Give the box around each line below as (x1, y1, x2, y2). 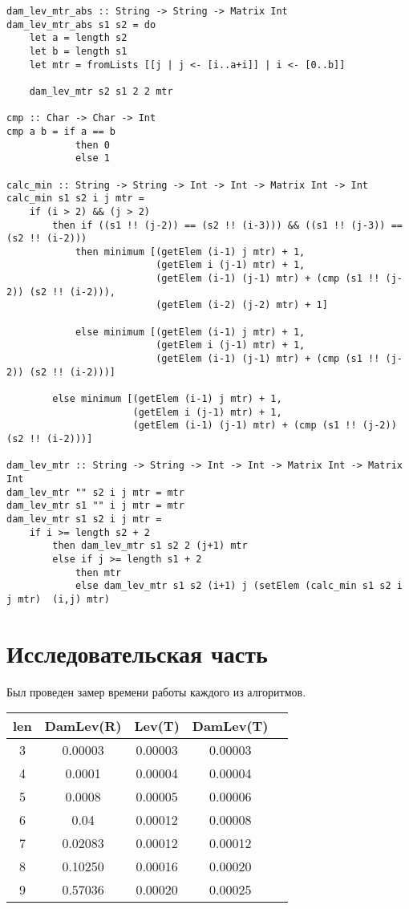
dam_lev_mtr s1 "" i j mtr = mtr (6, 500, 184, 512)
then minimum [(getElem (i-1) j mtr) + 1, (75, 246, 306, 258)
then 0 (75, 139, 110, 151)
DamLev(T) (192, 716, 269, 736)
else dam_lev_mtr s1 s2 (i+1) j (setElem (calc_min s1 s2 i (75, 580, 403, 592)
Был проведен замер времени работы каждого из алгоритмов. (6, 683, 306, 700)
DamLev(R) (44, 716, 122, 736)
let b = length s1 (29, 45, 128, 57)
